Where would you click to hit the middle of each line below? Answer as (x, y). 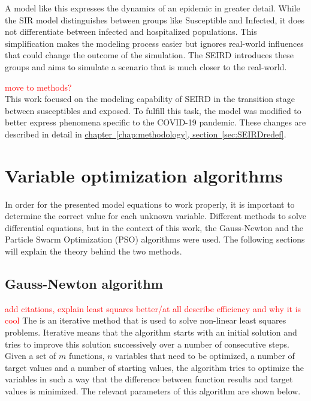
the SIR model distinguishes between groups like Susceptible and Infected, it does (155, 20)
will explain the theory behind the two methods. (93, 251)
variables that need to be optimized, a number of (205, 356)
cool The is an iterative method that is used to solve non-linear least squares (146, 320)
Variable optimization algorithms (144, 175)
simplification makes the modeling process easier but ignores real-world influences (154, 43)
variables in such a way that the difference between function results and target (149, 379)
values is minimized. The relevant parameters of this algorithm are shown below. (153, 390)
